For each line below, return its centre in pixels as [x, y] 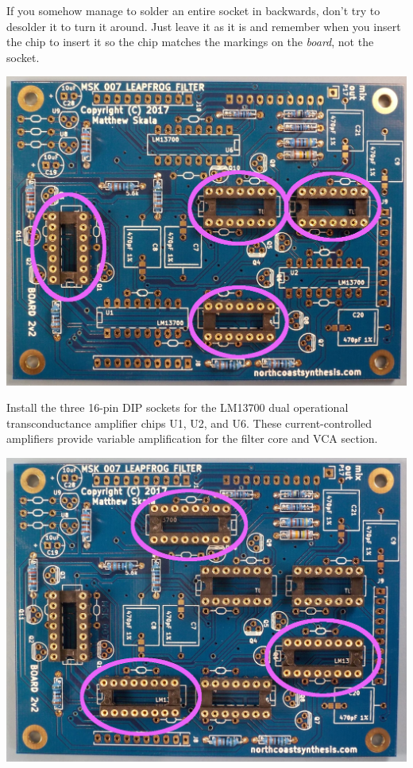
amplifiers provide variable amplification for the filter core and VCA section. [192, 438]
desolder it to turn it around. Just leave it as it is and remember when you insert [204, 26]
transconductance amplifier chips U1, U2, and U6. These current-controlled [189, 423]
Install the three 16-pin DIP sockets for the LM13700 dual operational [178, 407]
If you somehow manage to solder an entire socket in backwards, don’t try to [193, 10]
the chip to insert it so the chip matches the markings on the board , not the [190, 42]
